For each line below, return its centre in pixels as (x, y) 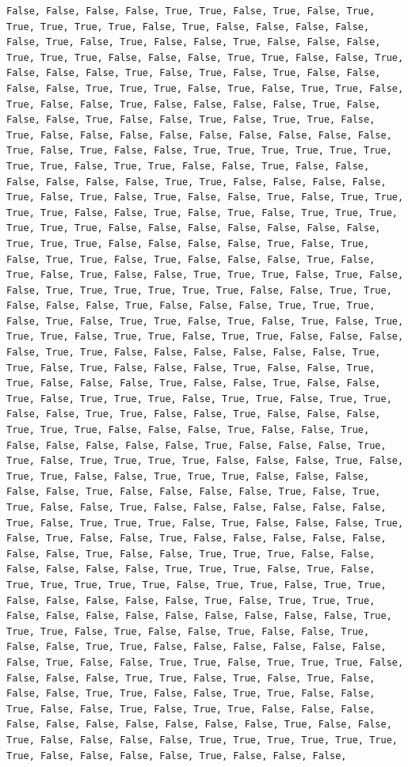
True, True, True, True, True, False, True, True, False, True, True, (196, 585)
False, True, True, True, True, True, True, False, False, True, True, (199, 290)
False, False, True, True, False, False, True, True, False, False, (191, 694)
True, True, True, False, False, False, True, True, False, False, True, (205, 57)
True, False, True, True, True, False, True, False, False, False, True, (205, 523)
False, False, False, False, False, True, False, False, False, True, (196, 445)
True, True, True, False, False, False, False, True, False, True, (188, 243)
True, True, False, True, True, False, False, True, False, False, (188, 166)
